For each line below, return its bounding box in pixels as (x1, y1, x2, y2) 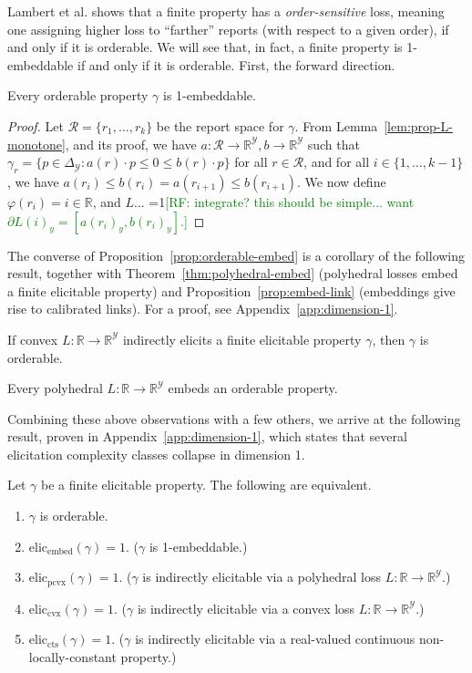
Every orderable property (7, 86, 149, 105)
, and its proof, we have (65, 134, 197, 153)
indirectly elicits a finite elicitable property (122, 329, 362, 348)
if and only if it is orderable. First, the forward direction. (77, 55, 395, 74)
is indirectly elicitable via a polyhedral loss (142, 567, 381, 586)
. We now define (297, 171, 386, 191)
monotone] (7, 134, 66, 153)
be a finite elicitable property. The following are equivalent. (41, 475, 372, 494)
